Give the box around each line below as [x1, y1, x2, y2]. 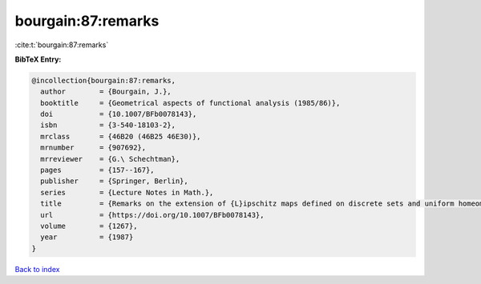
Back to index [14, 264, 60, 274]
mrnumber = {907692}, [40, 143, 147, 152]
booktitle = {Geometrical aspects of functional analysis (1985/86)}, [40, 98, 341, 107]
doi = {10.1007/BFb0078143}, [40, 110, 197, 119]
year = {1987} [40, 233, 134, 242]
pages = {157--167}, [40, 166, 156, 175]
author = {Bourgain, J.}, [40, 87, 172, 96]
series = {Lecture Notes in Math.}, [40, 188, 214, 197]
